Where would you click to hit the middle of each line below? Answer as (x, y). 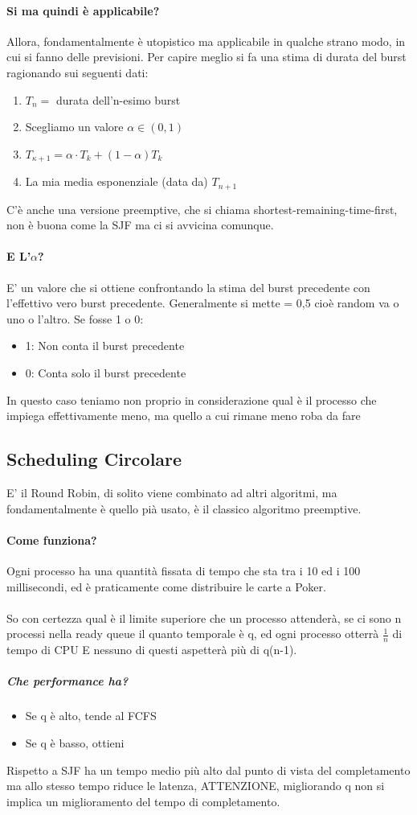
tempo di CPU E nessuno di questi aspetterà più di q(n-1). (152, 650)
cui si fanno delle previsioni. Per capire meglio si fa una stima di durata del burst (206, 57)
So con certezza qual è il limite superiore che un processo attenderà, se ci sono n (204, 617)
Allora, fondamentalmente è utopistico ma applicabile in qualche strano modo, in (206, 41)
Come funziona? (52, 539)
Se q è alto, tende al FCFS (91, 716)
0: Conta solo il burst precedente (106, 373)
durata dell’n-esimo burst (118, 99)
